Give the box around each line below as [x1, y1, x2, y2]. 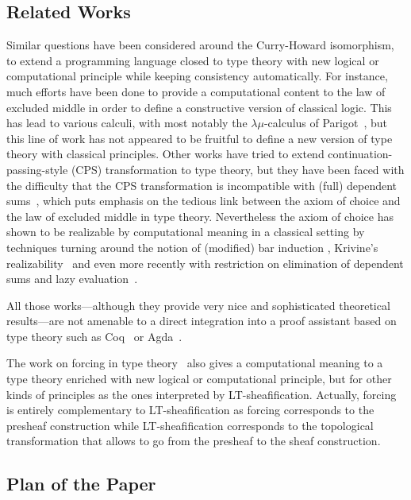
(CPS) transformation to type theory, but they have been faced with [71, 161, 405, 177]
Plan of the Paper [6, 471, 156, 496]
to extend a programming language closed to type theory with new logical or [6, 52, 379, 68]
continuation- [328, 145, 393, 162]
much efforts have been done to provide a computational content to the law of [6, 83, 386, 99]
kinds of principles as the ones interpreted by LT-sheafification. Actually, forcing [6, 386, 397, 402]
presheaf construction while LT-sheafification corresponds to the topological [6, 417, 374, 433]
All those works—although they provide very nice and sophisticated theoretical [6, 297, 390, 313]
